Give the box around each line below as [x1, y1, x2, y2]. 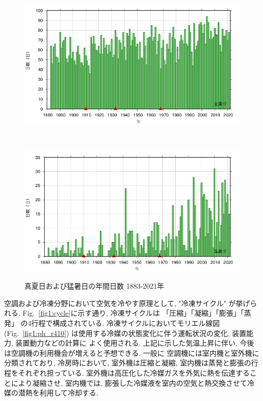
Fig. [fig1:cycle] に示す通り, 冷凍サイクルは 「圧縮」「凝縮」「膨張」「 [22, 307, 244, 318]
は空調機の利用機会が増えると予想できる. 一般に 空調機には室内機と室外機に [4, 347, 259, 358]
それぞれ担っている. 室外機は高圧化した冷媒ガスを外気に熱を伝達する [18, 367, 250, 378]
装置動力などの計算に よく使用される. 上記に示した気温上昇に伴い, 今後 [15, 337, 254, 348]
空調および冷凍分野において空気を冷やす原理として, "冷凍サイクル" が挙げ [4, 297, 250, 308]
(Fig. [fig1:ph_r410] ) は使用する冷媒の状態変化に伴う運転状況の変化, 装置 [4, 327, 247, 338]
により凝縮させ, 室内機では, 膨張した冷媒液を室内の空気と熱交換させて [11, 377, 247, 388]
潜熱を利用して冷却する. [18, 387, 98, 398]
